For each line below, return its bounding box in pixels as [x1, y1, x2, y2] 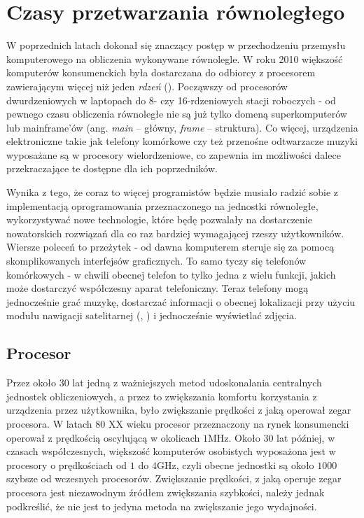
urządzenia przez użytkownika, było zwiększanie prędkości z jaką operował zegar [6, 402, 351, 417]
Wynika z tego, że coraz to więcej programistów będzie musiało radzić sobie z [6, 185, 339, 199]
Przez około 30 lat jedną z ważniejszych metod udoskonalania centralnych [6, 375, 322, 390]
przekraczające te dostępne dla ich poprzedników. [6, 161, 218, 176]
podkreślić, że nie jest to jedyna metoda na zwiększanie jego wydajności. [6, 498, 317, 513]
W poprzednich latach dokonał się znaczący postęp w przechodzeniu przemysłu [6, 38, 346, 52]
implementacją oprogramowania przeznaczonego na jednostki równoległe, [6, 198, 318, 213]
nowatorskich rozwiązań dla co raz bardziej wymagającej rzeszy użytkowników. [6, 225, 344, 240]
